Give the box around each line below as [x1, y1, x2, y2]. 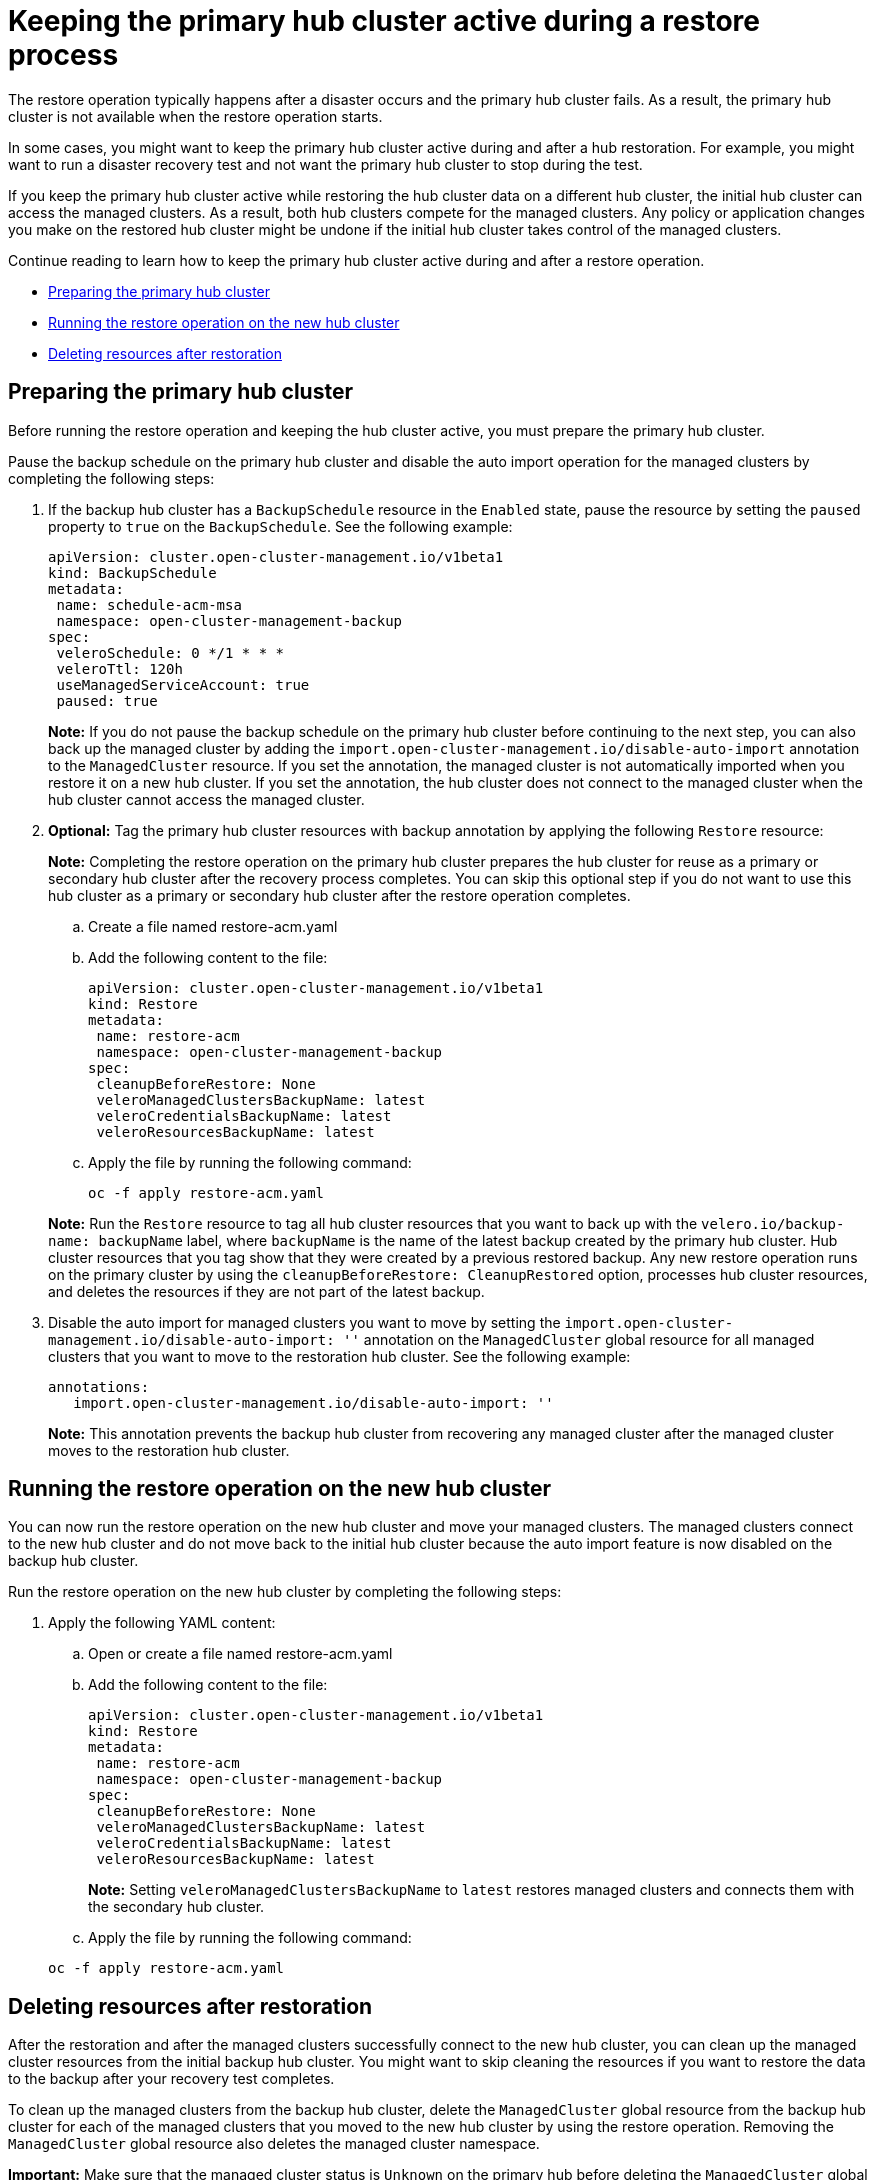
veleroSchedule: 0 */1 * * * [56, 644, 285, 661]
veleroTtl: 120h [56, 660, 183, 677]
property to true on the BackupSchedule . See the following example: [48, 517, 513, 535]
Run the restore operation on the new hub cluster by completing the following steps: [8, 1583, 562, 1601]
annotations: [48, 1378, 150, 1395]
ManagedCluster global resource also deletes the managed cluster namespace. [8, 2135, 540, 2153]
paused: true [56, 692, 158, 709]
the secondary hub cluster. [88, 1898, 265, 1916]
